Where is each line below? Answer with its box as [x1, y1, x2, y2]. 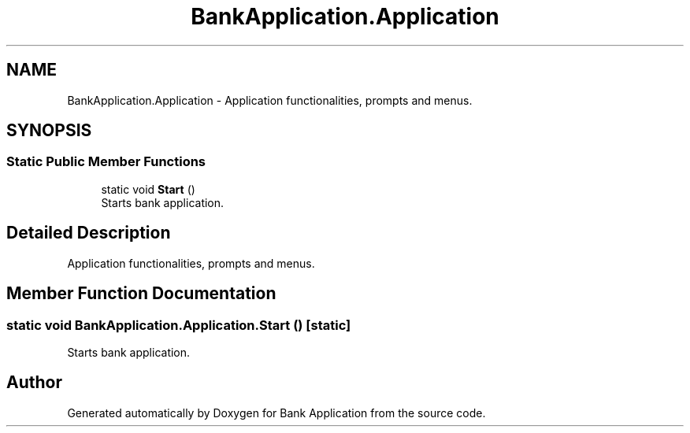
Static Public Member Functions [6, 154, 206, 170]
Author [6, 372, 62, 393]
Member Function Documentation [6, 283, 276, 304]
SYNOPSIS [6, 120, 92, 141]
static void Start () [101, 182, 195, 196]
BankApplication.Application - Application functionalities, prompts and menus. [67, 93, 473, 107]
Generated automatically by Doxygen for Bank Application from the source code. [67, 405, 486, 420]
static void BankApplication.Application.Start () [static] [6, 316, 351, 333]
